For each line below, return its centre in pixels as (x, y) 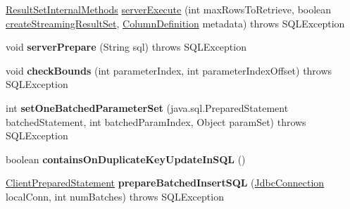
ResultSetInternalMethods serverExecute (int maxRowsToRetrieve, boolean (169, 9)
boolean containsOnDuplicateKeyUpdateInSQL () (126, 159)
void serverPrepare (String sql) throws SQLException (126, 47)
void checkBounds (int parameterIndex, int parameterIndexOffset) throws (169, 70)
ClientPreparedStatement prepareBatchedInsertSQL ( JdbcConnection (165, 183)
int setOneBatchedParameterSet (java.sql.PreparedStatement (147, 107)
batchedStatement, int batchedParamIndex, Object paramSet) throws (156, 121)
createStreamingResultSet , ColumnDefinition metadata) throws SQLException (175, 23)
